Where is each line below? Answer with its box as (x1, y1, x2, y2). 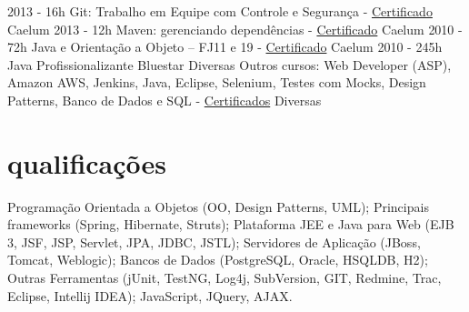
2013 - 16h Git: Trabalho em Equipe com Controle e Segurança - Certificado (7, 2, 433, 20)
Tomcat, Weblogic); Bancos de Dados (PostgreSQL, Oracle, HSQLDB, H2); (7, 250, 428, 269)
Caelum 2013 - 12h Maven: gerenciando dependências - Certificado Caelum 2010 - (7, 19, 463, 38)
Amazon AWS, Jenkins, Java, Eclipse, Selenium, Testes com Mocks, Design (7, 73, 426, 92)
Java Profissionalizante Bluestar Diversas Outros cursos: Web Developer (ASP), (7, 55, 452, 74)
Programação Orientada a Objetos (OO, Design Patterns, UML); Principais (7, 196, 429, 216)
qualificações (7, 144, 167, 181)
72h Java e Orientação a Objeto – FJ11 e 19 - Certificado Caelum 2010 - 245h (7, 37, 443, 56)
